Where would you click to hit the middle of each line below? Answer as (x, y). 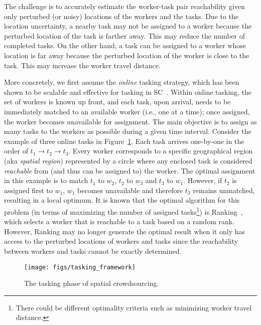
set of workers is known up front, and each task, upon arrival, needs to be (117, 102)
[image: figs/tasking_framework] (80, 267)
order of (16, 151)
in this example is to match (46, 180)
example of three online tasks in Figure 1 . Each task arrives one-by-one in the (124, 141)
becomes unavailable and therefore (130, 190)
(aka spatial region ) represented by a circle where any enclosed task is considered (128, 160)
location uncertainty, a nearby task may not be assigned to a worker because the (128, 26)
